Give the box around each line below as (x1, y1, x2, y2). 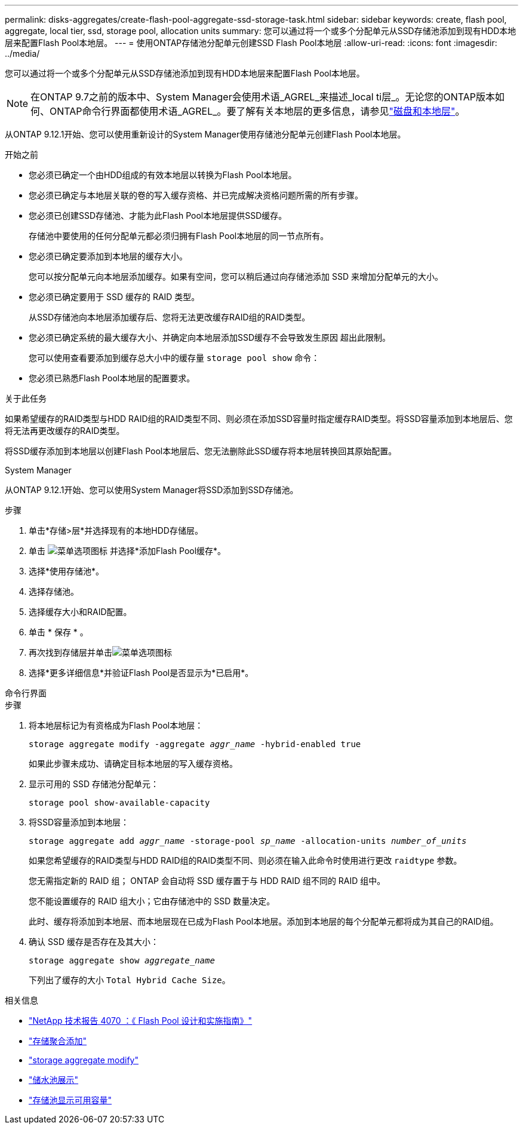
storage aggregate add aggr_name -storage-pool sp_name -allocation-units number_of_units (29, 836, 467, 846)
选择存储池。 (29, 586, 79, 596)
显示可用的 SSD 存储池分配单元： (29, 779, 159, 789)
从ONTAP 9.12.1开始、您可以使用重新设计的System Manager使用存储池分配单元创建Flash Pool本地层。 (5, 129, 406, 139)
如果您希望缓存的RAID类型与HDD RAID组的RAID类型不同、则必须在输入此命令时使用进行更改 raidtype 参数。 (29, 855, 462, 865)
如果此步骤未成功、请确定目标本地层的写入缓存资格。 (29, 758, 238, 769)
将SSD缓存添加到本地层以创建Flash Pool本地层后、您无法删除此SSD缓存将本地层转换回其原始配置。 (5, 446, 397, 456)
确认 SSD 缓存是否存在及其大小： (29, 937, 159, 947)
